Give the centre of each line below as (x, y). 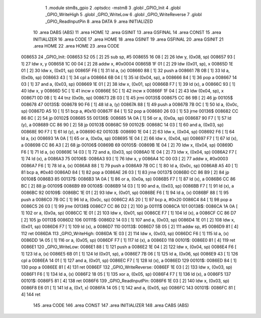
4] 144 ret (31, 294)
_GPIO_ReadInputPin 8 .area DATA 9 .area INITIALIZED (99, 21)
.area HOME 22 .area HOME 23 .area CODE (76, 46)
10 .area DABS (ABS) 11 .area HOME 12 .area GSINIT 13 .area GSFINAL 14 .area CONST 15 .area (127, 32)
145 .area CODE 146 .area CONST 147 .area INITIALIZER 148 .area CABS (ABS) (111, 305)
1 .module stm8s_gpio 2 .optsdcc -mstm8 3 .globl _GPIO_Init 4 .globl (113, 8)
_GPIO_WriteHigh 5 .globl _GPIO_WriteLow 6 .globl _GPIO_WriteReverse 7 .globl (123, 15)
